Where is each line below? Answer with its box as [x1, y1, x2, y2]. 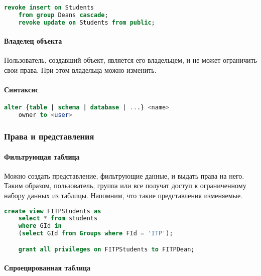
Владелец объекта [4, 36, 62, 46]
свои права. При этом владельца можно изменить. [4, 65, 157, 75]
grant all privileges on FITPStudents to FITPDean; [18, 245, 195, 253]
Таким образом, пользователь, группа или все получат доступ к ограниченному [4, 180, 246, 191]
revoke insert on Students [4, 4, 94, 11]
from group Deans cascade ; [18, 11, 108, 19]
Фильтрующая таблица [4, 151, 80, 162]
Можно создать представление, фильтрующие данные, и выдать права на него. [4, 170, 244, 181]
